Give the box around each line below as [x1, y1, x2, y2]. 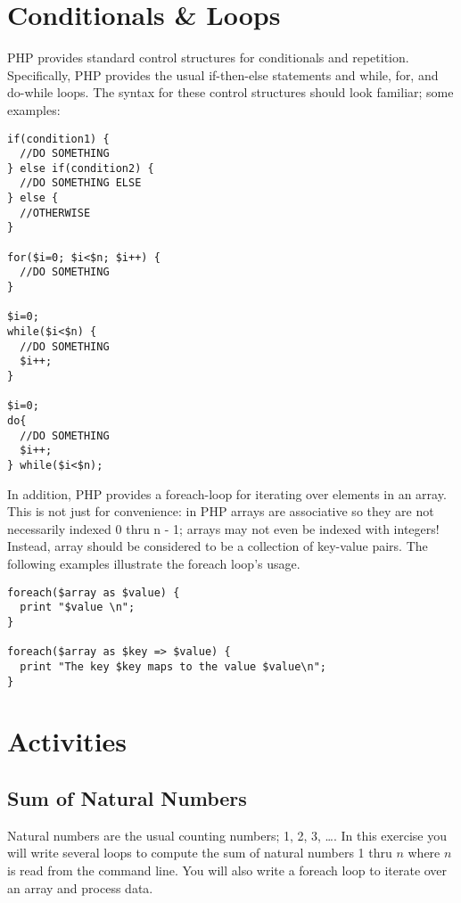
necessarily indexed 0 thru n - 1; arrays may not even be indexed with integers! [7, 519, 440, 538]
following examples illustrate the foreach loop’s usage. [7, 554, 300, 572]
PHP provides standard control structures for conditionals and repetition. [7, 48, 409, 67]
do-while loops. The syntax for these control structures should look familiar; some [7, 83, 454, 102]
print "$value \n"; [20, 601, 136, 614]
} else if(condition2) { [7, 161, 154, 175]
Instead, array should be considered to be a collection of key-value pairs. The [7, 537, 428, 555]
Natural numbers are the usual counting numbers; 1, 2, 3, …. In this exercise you [7, 825, 447, 844]
